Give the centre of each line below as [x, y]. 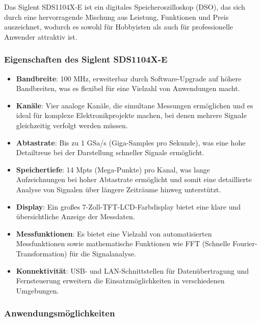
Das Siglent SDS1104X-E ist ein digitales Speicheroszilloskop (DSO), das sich [125, 7]
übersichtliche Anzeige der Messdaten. [75, 216]
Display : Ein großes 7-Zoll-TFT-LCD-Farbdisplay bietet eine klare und [128, 206]
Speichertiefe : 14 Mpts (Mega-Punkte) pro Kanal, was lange [113, 169]
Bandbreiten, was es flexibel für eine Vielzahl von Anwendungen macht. [128, 88]
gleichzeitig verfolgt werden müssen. [72, 125]
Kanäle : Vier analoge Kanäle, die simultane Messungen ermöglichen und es [135, 105]
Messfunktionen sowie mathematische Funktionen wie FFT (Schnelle [123, 243]
